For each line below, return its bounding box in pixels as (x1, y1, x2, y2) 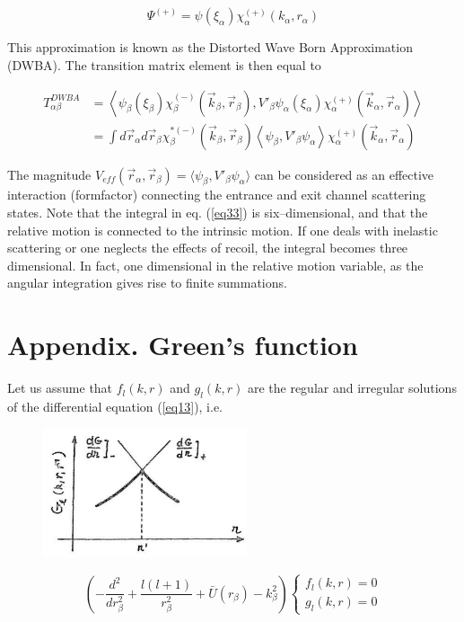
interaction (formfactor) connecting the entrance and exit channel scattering (7, 185, 426, 204)
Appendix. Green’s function (7, 326, 358, 363)
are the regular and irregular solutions (247, 378, 457, 397)
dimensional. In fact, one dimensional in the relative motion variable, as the (7, 255, 424, 274)
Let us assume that (7, 378, 113, 397)
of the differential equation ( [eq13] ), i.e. (7, 396, 223, 415)
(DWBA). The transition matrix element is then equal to (7, 56, 321, 75)
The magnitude (7, 164, 92, 183)
